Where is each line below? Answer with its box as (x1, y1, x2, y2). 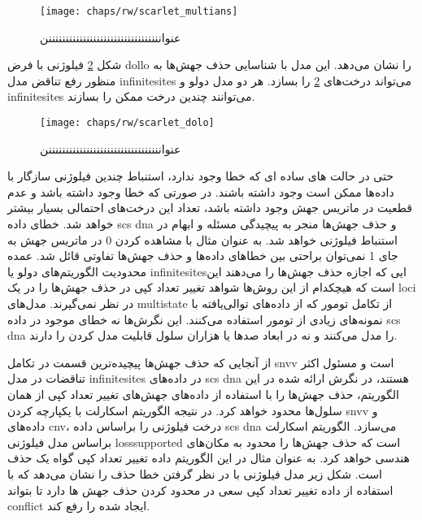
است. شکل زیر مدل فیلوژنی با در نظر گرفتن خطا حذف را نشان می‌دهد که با (7, 465, 382, 482)
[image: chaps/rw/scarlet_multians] (40, 6, 238, 17)
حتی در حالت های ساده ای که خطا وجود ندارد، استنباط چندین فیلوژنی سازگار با (7, 167, 394, 184)
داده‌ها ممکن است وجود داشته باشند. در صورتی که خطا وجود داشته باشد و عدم (7, 183, 394, 200)
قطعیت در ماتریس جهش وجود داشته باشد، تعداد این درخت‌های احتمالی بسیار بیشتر (7, 199, 412, 216)
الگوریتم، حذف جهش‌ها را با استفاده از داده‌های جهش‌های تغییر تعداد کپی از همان (7, 386, 399, 402)
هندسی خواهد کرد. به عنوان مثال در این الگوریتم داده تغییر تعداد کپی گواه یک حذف (7, 449, 410, 466)
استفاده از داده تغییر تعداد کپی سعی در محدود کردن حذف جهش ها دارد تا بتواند (7, 481, 394, 498)
